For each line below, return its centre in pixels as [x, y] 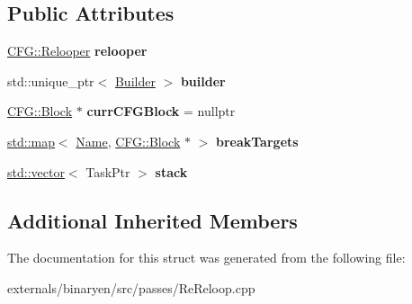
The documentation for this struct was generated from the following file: [206, 258]
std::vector [36, 171]
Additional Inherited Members [152, 220]
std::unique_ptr [51, 80]
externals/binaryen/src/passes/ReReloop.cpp [131, 287]
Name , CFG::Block [128, 141]
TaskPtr [108, 171]
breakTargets [257, 141]
